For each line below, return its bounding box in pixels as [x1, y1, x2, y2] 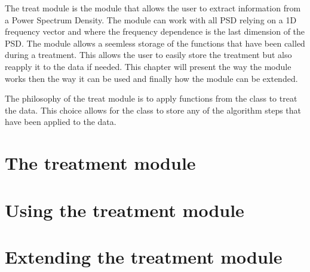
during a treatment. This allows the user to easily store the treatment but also [5, 48, 292, 61]
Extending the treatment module [5, 244, 283, 268]
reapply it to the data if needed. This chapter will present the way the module [5, 60, 291, 72]
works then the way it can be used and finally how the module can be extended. [5, 72, 298, 84]
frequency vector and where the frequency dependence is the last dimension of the [5, 25, 305, 38]
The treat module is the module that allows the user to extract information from [5, 2, 301, 14]
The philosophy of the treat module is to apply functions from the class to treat [5, 92, 297, 105]
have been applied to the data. [5, 115, 116, 128]
